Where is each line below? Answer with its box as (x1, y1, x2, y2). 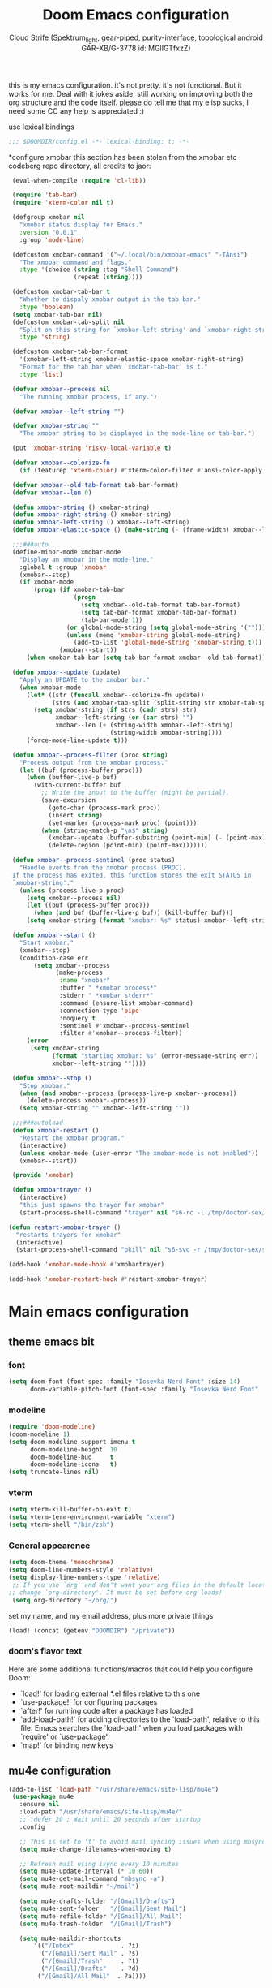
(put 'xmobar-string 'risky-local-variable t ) (11, 444, 172, 452)
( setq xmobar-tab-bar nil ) (11, 310, 104, 318)
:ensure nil (19, 1800, 60, 1809)
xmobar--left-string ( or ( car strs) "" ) (55, 714, 194, 722)
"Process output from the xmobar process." (19, 758, 168, 766)
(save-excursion (40, 796, 96, 804)
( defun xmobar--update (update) (11, 668, 121, 677)
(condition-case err (19, 954, 89, 962)
